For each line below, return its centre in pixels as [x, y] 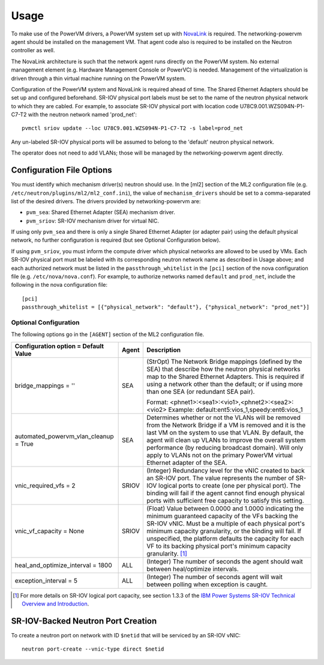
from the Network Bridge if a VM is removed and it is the [226, 425]
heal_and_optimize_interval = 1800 [63, 565]
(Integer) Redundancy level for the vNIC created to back [226, 470]
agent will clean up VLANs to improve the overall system [226, 440]
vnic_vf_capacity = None [49, 531]
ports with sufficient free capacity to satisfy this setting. [225, 500]
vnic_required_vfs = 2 [45, 485]
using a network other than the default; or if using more [225, 384]
